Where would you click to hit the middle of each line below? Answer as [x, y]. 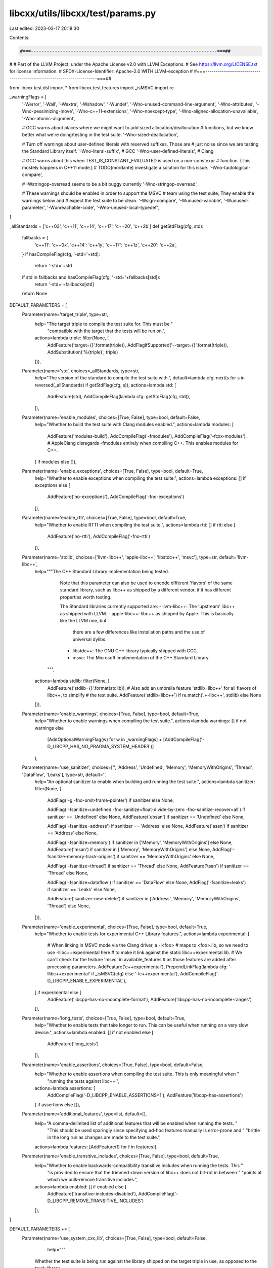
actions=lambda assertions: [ [65, 1088]
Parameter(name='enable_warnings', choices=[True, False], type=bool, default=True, [111, 714]
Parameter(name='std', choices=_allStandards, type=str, [81, 371]
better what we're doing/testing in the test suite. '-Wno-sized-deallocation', [100, 135]
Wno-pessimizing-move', [48, 111]
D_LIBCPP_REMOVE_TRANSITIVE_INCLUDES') [96, 1201]
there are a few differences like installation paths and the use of [139, 632]
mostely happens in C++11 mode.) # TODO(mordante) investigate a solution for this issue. [115, 167]
